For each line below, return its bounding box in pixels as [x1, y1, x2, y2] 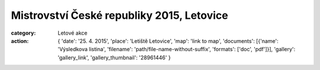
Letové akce [57, 29, 88, 36]
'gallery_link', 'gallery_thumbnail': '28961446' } [57, 54, 171, 61]
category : [11, 29, 36, 36]
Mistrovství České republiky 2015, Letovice [11, 9, 228, 22]
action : [11, 37, 29, 44]
